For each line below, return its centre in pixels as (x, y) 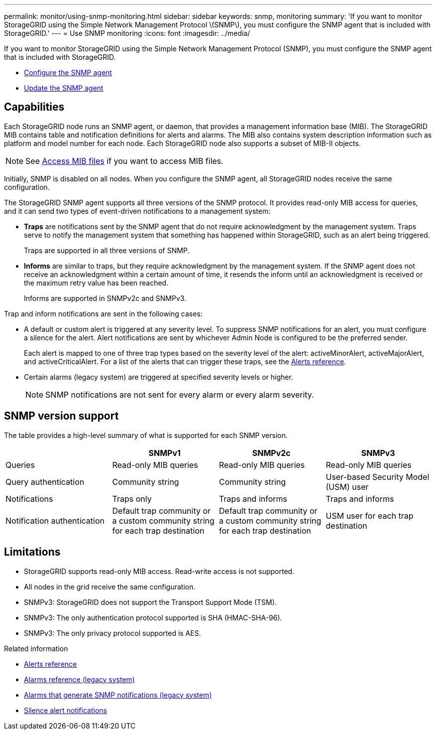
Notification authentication (55, 520)
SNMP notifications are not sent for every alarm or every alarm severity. (180, 394)
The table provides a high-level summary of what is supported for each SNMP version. (146, 435)
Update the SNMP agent (64, 88)
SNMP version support (61, 416)
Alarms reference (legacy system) (79, 679)
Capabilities (34, 107)
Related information (36, 648)
